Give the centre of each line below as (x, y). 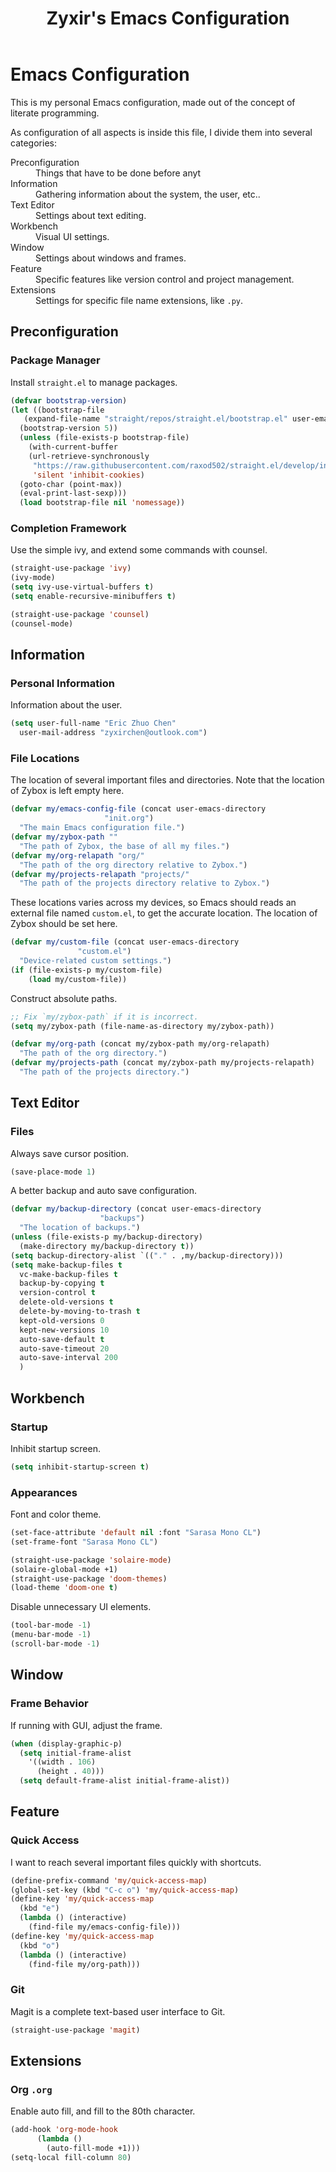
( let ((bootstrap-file (57, 410)
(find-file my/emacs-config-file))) (105, 1927)
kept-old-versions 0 (62, 1320)
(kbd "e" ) (39, 1908)
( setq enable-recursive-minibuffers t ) (93, 597)
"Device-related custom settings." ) (95, 961)
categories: (33, 143)
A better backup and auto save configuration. (103, 1191)
